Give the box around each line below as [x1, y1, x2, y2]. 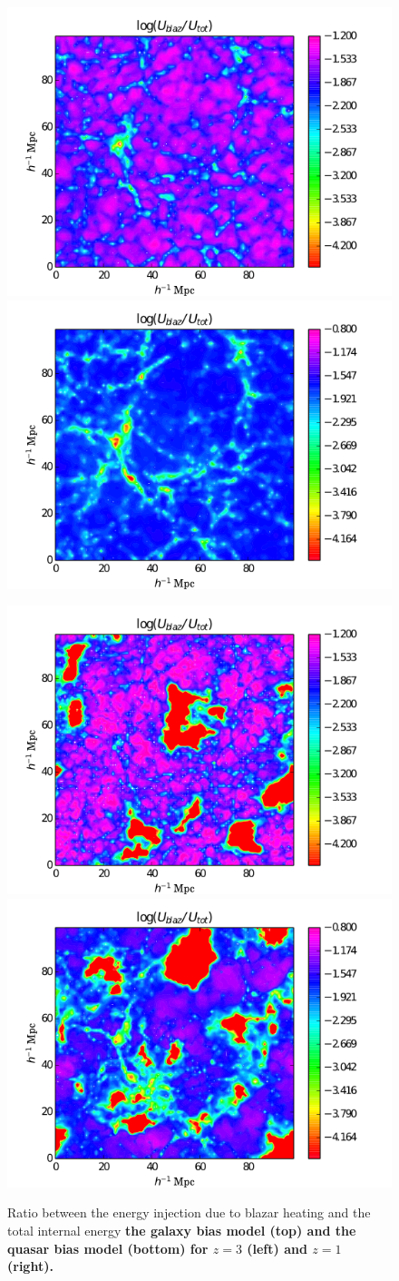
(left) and [247, 1238, 307, 1257]
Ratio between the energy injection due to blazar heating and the [7, 1203, 371, 1222]
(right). [7, 1256, 54, 1276]
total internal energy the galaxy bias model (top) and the [7, 1220, 356, 1239]
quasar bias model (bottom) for [7, 1238, 209, 1257]
